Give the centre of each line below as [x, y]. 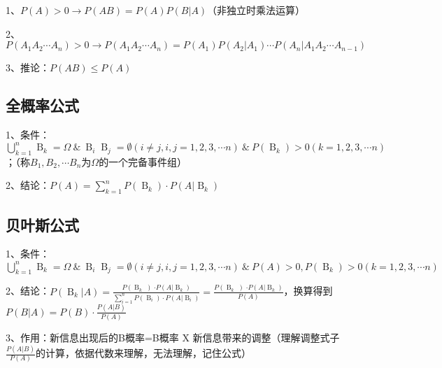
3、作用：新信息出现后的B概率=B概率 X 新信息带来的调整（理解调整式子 [173, 338]
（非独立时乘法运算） [256, 10]
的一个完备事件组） [143, 161]
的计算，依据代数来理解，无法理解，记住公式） [143, 353]
